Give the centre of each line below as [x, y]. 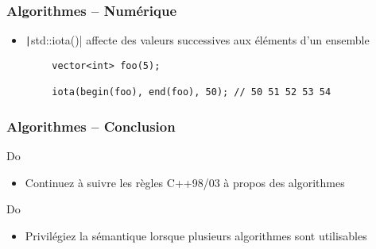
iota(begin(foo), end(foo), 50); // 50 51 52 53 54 [192, 92]
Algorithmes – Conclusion [91, 126]
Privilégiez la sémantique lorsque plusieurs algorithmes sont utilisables [196, 235]
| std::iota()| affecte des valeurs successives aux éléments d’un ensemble [197, 40]
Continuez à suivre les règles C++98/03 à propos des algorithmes [185, 182]
